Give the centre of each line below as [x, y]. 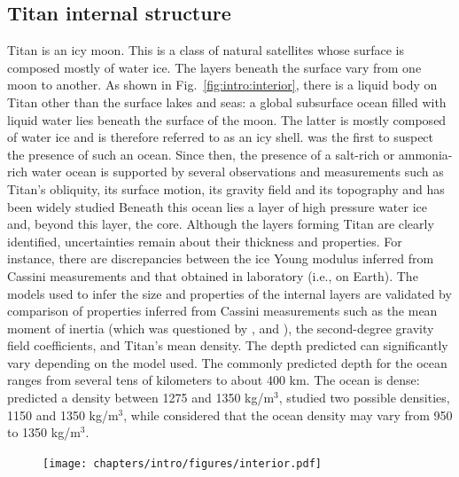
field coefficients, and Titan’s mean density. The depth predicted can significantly [228, 345]
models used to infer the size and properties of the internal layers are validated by [229, 293]
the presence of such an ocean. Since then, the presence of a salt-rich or [201, 154]
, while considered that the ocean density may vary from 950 [288, 414]
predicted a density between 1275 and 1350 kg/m [141, 398]
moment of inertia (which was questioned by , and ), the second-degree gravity [221, 328]
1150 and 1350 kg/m [63, 414]
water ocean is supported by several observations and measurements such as [237, 172]
